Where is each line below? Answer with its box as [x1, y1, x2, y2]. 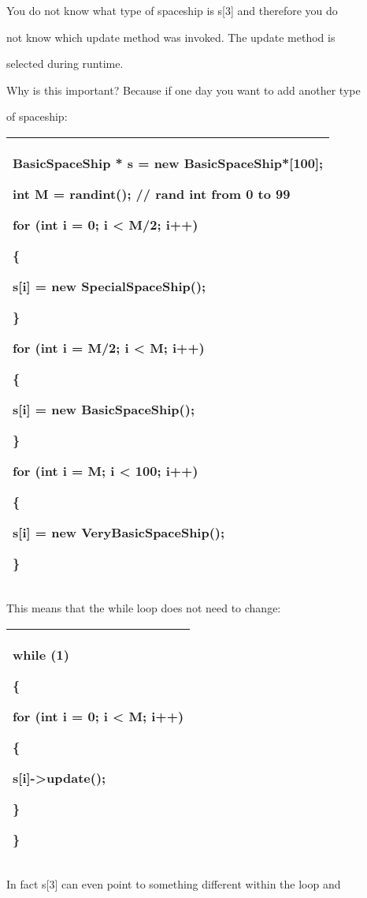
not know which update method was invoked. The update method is [6, 28, 335, 45]
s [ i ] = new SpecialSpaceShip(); [13, 276, 206, 295]
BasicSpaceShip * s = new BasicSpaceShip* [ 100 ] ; [13, 153, 324, 172]
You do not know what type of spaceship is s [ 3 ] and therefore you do [6, 2, 338, 18]
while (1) [13, 645, 69, 664]
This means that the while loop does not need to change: [6, 599, 281, 616]
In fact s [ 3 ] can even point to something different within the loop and [6, 875, 341, 892]
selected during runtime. [6, 55, 124, 72]
